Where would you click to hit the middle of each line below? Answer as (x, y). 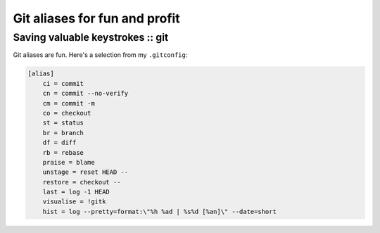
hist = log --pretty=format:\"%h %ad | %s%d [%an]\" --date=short (160, 212)
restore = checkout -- (82, 182)
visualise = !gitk (74, 202)
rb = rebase (63, 152)
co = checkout (67, 113)
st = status (63, 123)
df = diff (59, 143)
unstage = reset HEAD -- (85, 172)
